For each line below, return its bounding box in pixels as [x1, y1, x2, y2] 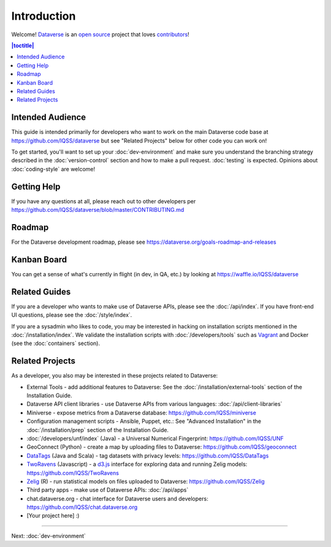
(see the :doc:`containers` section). [11, 339, 101, 347]
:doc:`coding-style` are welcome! [11, 165, 95, 173]
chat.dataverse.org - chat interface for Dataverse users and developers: [26, 495, 208, 502]
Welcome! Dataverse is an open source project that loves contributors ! [11, 31, 189, 38]
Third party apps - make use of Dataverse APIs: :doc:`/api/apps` [26, 486, 189, 494]
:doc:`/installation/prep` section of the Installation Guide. [26, 426, 169, 433]
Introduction [11, 9, 76, 23]
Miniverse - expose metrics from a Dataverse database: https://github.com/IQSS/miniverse [26, 409, 257, 416]
